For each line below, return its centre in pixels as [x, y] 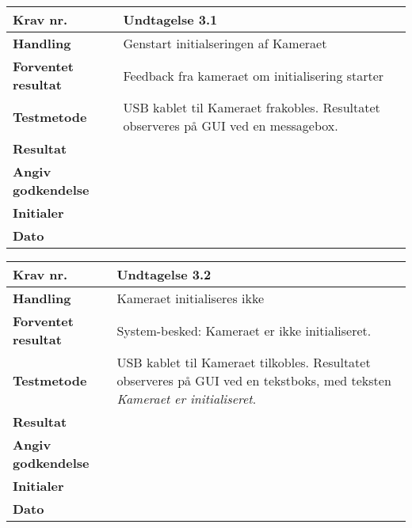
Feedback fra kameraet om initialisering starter [254, 75]
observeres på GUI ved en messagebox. [231, 125]
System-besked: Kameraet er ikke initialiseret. [244, 330]
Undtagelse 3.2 [164, 274]
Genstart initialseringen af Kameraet [225, 43]
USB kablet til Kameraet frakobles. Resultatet [252, 107]
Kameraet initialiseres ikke [191, 298]
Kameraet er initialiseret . [187, 399]
